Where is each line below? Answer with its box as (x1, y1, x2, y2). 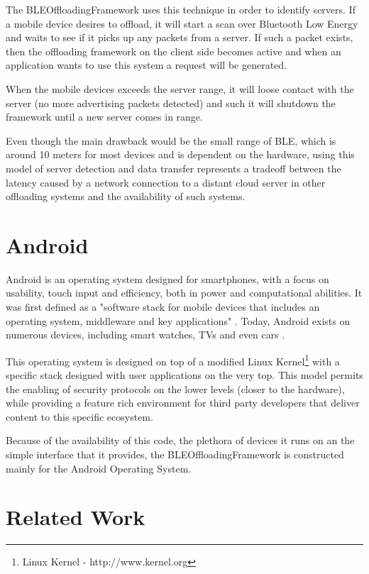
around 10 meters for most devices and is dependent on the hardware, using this (6, 147, 355, 162)
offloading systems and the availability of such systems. (6, 189, 246, 204)
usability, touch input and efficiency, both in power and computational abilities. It (6, 285, 363, 300)
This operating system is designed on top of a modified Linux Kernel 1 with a (6, 351, 340, 368)
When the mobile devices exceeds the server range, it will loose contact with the (6, 81, 354, 96)
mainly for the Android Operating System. (6, 460, 192, 475)
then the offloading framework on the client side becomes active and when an (6, 43, 341, 58)
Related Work (6, 502, 145, 531)
